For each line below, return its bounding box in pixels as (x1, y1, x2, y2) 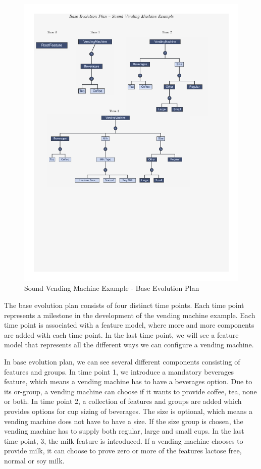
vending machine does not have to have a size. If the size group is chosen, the (4, 415, 243, 426)
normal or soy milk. (4, 455, 65, 465)
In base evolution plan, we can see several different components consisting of (4, 356, 240, 367)
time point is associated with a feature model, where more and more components (4, 320, 254, 330)
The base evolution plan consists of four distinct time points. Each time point (4, 300, 244, 310)
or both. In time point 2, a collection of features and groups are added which (4, 396, 242, 406)
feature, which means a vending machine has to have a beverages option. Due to (4, 376, 252, 387)
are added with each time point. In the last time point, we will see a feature (4, 329, 239, 340)
